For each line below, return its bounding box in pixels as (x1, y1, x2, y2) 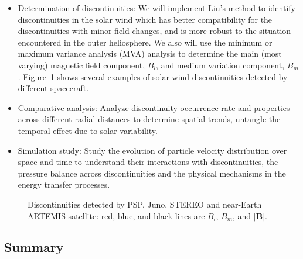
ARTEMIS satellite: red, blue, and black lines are (28, 209, 205, 222)
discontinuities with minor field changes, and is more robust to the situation (18, 25, 291, 37)
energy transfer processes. (18, 178, 110, 191)
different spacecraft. (18, 82, 89, 94)
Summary (4, 238, 64, 256)
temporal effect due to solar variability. (18, 124, 158, 136)
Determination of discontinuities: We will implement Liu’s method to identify (18, 2, 295, 13)
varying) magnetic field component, (18, 58, 145, 71)
